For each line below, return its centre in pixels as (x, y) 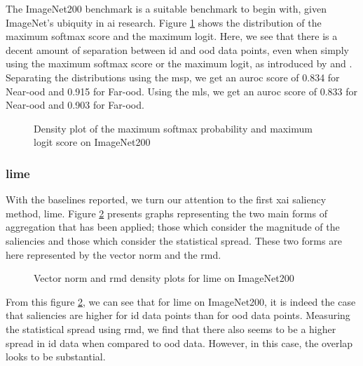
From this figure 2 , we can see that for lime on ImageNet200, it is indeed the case (181, 301)
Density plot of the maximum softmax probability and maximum (173, 128)
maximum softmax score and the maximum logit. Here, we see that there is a (172, 36)
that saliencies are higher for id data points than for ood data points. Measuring (178, 315)
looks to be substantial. (56, 357)
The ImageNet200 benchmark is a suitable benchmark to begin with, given (166, 8)
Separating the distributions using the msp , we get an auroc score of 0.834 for (173, 77)
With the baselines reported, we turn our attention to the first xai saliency (166, 199)
